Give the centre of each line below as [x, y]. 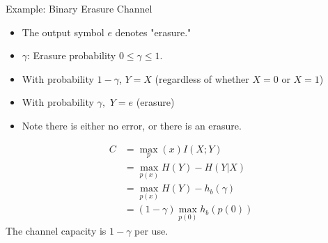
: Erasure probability [72, 55]
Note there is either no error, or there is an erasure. [132, 125]
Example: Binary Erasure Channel [79, 8]
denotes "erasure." [153, 32]
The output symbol [63, 32]
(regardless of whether [202, 78]
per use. [151, 230]
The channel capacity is [56, 230]
